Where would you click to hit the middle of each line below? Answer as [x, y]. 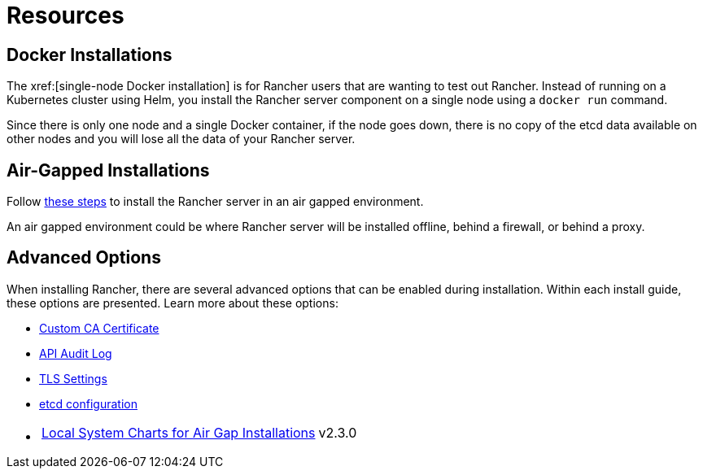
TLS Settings [73, 378]
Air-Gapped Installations [108, 170]
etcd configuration [88, 403]
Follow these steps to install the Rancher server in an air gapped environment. [215, 202]
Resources [65, 15]
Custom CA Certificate [99, 328]
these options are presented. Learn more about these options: [172, 303]
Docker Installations [90, 54]
